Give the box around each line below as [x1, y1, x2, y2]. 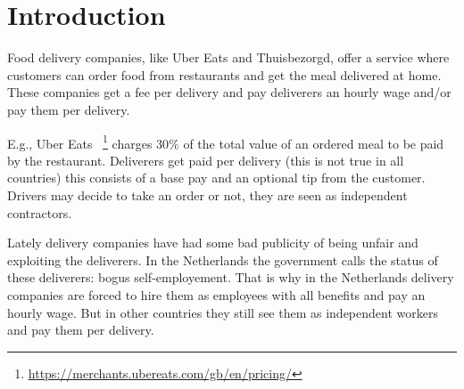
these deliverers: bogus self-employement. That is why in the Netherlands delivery [7, 268, 454, 287]
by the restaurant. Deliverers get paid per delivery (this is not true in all [7, 150, 404, 169]
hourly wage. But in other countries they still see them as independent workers [7, 303, 438, 321]
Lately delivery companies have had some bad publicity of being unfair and [7, 233, 418, 252]
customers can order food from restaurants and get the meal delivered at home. [7, 65, 442, 84]
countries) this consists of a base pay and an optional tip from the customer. [7, 168, 426, 187]
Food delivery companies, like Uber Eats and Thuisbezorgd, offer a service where [7, 48, 450, 67]
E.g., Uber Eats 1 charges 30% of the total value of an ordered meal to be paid [7, 131, 444, 152]
